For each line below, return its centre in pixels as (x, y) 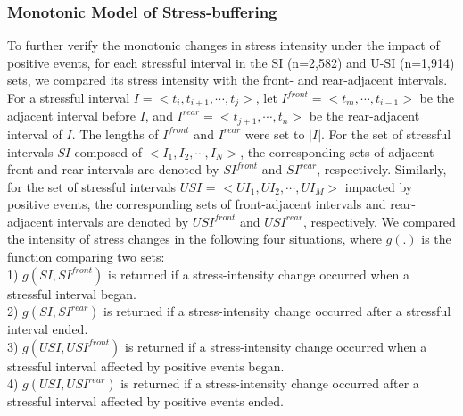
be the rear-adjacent (364, 116)
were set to (275, 133)
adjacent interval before (71, 116)
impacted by (379, 186)
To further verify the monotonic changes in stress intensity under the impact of (223, 45)
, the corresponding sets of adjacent (337, 151)
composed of (108, 151)
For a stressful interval (69, 97)
